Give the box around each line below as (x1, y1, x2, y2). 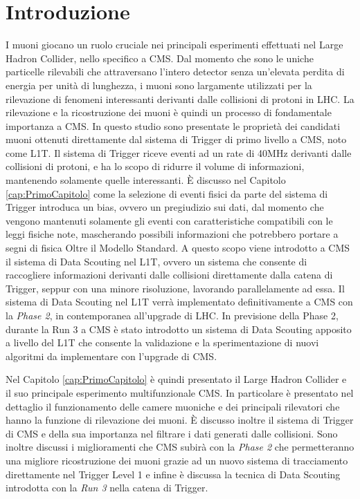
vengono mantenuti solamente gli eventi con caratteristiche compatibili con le (6, 213, 333, 227)
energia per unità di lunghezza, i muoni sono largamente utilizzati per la (6, 77, 312, 92)
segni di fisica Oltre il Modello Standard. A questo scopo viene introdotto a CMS (6, 241, 350, 255)
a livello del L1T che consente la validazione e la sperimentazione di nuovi (6, 335, 319, 350)
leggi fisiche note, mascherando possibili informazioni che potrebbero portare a (6, 227, 339, 241)
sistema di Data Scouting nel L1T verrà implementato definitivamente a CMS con (6, 294, 353, 309)
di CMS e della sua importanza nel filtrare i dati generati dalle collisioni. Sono (6, 426, 338, 440)
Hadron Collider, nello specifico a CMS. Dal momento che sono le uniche (6, 50, 314, 65)
